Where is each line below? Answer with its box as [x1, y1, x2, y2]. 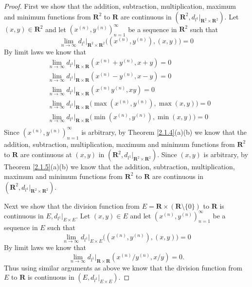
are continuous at [20, 149, 72, 160]
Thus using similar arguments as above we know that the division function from [4, 262, 242, 272]
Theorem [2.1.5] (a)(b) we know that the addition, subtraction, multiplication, [4, 161, 235, 172]
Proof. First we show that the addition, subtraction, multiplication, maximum [4, 1, 236, 11]
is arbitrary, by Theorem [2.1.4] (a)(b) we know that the [81, 126, 247, 137]
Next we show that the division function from [4, 200, 140, 211]
